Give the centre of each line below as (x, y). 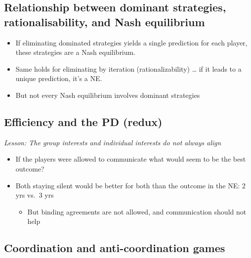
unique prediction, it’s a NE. (59, 78)
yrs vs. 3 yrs (35, 195)
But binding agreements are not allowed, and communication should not (137, 211)
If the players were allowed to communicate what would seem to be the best (131, 159)
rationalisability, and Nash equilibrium (105, 21)
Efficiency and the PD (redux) (83, 121)
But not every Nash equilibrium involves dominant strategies (108, 95)
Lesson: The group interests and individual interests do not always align (113, 142)
